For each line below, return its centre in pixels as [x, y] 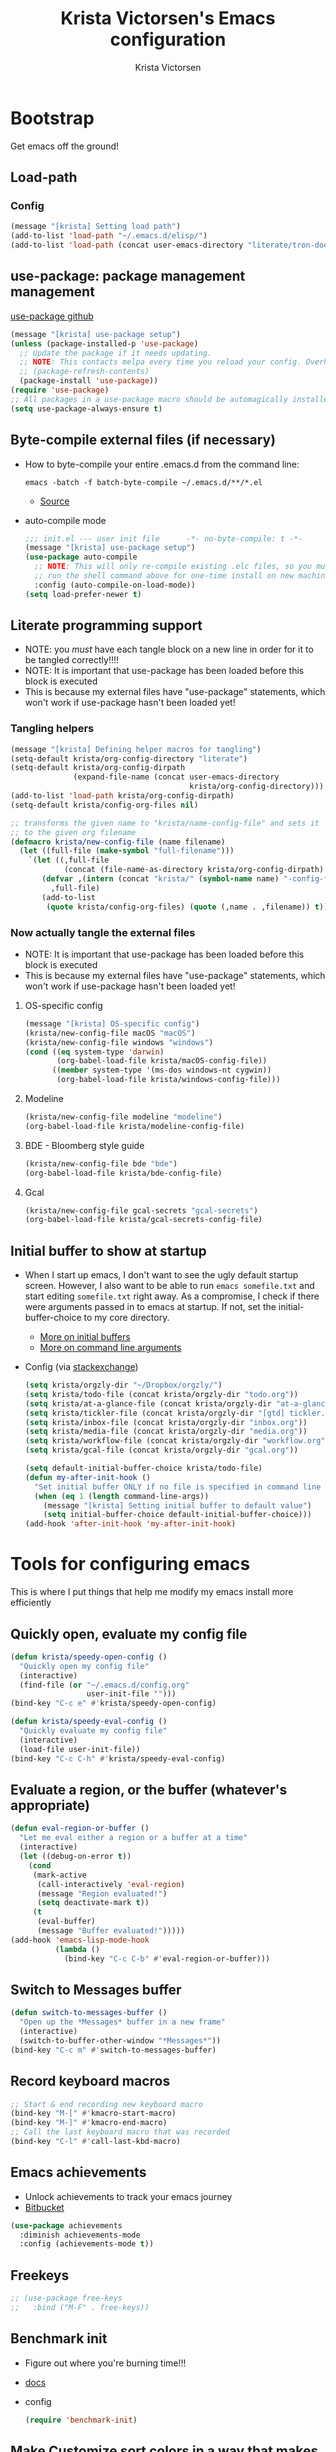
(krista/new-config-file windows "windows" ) [119, 1042]
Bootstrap [52, 118]
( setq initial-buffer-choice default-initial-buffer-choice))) [177, 1515]
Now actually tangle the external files [103, 932]
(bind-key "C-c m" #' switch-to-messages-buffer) [113, 2050]
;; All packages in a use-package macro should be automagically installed [171, 399]
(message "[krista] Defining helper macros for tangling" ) [136, 749]
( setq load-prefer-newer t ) [83, 594]
